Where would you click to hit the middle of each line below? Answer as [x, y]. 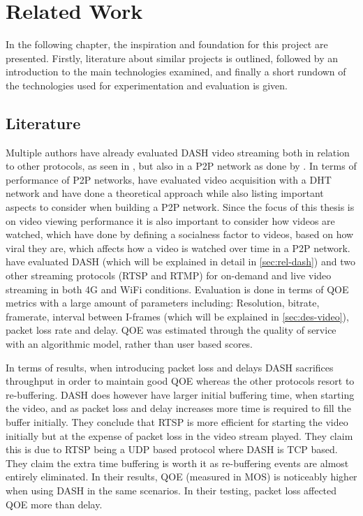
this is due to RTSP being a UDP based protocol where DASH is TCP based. [172, 449]
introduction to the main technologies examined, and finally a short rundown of [176, 72]
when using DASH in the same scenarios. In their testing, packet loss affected [171, 490]
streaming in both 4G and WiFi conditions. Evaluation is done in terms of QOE [177, 289]
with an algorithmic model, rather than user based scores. [129, 344]
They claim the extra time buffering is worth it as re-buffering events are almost [177, 463]
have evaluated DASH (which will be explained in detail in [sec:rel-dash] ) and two [180, 261]
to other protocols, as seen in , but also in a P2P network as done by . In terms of [181, 166]
